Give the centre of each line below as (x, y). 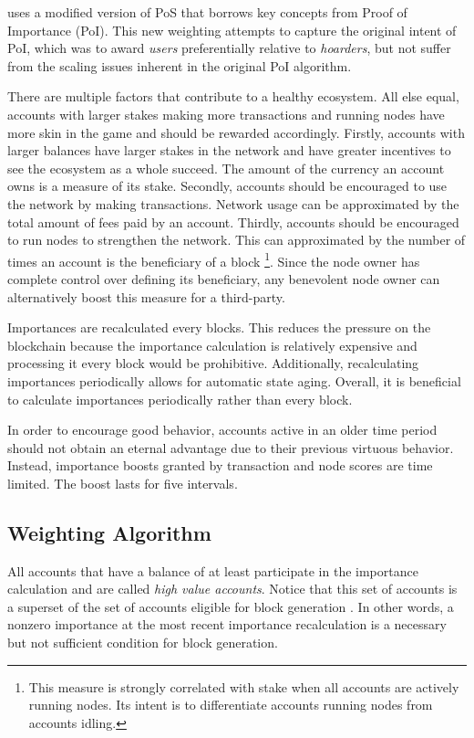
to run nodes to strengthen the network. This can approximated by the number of (237, 240)
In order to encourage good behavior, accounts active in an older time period (222, 430)
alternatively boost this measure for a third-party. (146, 296)
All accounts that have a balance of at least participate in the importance (213, 570)
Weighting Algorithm (109, 532)
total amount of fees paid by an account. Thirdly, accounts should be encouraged (233, 221)
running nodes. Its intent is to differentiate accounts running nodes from (231, 705)
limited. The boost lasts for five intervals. (123, 483)
